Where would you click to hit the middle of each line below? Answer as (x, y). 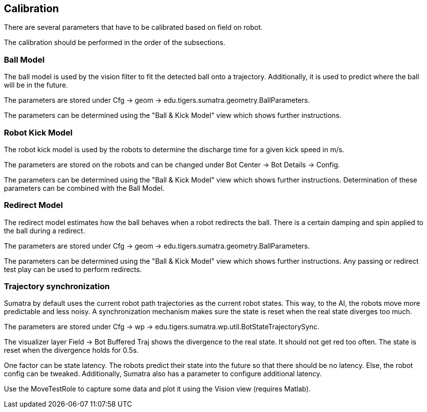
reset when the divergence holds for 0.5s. (71, 350)
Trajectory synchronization (57, 286)
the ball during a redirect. (45, 230)
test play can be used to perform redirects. (73, 269)
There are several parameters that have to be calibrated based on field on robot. (133, 27)
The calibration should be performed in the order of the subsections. (115, 43)
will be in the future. (36, 85)
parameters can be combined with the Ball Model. (84, 188)
